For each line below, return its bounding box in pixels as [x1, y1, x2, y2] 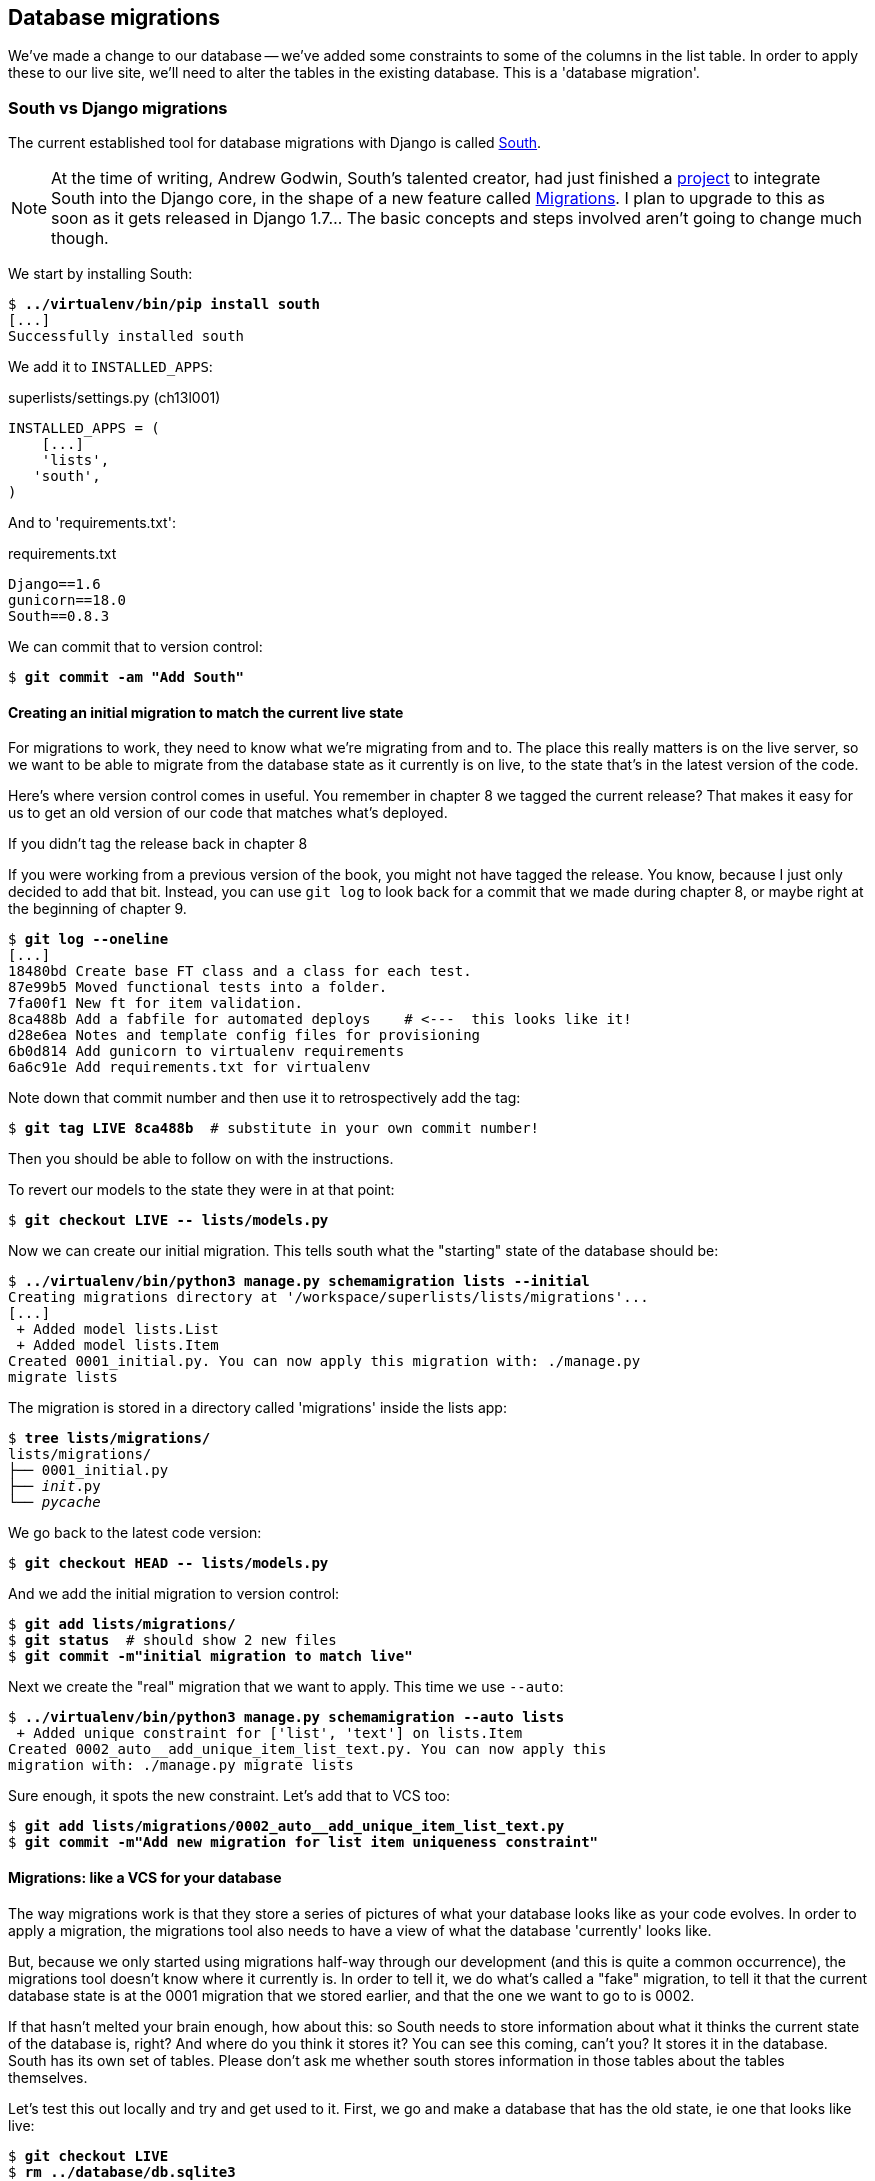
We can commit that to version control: [8, 638, 263, 656]
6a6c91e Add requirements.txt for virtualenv [8, 1059, 371, 1076]
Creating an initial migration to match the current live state [8, 703, 404, 721]
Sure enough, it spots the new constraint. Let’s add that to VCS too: [8, 1787, 451, 1805]
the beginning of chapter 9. [8, 900, 187, 918]
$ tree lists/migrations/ [8, 1430, 211, 1447]
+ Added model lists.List [16, 1321, 219, 1338]
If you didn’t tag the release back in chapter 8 [8, 835, 308, 853]
